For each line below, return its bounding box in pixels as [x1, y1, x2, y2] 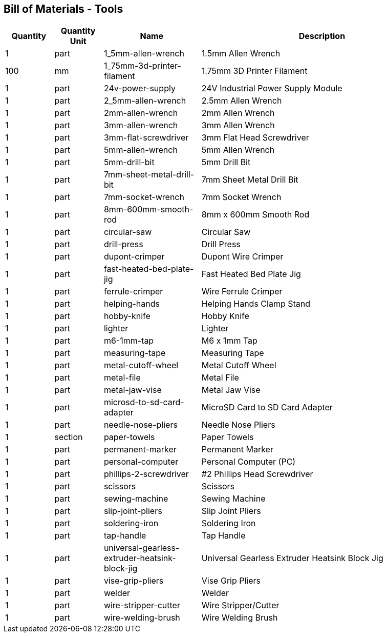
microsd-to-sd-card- [103, 397, 184, 408]
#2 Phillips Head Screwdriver [201, 469, 313, 480]
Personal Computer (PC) [201, 456, 296, 467]
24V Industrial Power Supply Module [201, 83, 342, 94]
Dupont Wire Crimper [201, 251, 284, 262]
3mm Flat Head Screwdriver [201, 132, 309, 143]
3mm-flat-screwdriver [103, 132, 189, 143]
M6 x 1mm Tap [201, 335, 257, 346]
